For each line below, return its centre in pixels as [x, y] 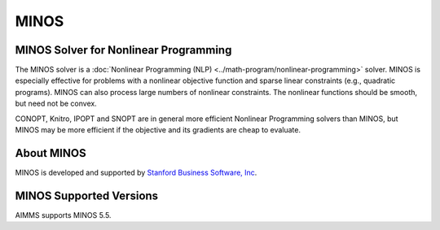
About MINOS [51, 153]
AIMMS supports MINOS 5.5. [63, 215]
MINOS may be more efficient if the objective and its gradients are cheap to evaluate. [158, 130]
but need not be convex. [56, 104]
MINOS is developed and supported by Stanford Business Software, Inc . [136, 172]
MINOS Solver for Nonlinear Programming [123, 50]
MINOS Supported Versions [87, 195]
